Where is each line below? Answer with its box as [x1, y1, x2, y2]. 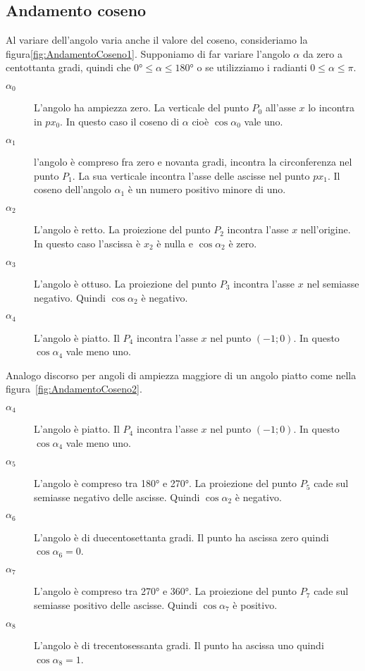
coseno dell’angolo [34, 182, 111, 197]
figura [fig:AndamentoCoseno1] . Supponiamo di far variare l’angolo [6, 46, 290, 61]
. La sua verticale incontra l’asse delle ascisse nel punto [72, 168, 310, 183]
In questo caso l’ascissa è [34, 235, 141, 250]
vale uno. [244, 114, 283, 129]
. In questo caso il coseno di [60, 114, 180, 129]
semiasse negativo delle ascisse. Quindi [34, 489, 200, 504]
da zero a [302, 46, 342, 61]
